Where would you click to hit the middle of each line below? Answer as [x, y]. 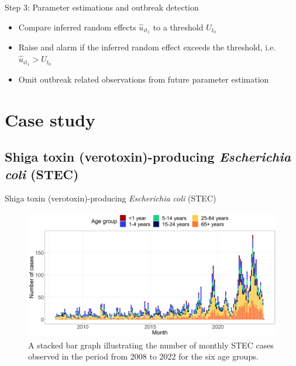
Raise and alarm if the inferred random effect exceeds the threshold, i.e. [147, 47]
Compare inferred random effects [77, 27]
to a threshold [178, 27]
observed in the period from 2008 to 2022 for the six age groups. [143, 356]
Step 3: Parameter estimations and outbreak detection [102, 7]
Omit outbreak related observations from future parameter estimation [144, 79]
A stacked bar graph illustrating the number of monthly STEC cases [151, 345]
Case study [50, 119]
